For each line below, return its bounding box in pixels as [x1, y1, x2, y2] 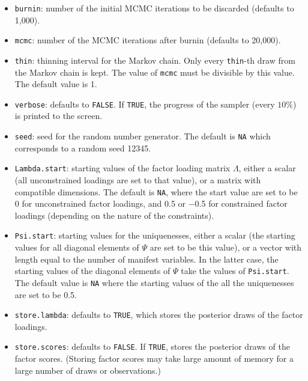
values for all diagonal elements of [14, 241, 139, 254]
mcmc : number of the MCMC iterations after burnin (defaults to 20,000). [14, 34, 281, 46]
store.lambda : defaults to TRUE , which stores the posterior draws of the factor [14, 308, 303, 321]
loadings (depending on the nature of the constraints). [14, 209, 214, 221]
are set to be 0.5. [14, 288, 77, 300]
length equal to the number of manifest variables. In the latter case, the [14, 252, 279, 265]
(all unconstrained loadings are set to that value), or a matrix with [14, 173, 261, 186]
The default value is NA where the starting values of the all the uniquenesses [14, 276, 294, 288]
